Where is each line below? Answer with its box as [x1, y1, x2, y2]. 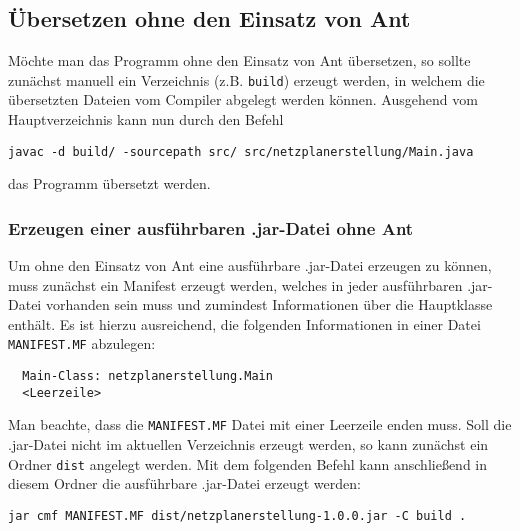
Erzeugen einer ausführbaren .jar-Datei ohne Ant [8, 215, 414, 240]
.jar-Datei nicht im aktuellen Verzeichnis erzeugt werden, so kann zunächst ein [8, 434, 489, 455]
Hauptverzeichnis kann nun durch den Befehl [8, 109, 284, 130]
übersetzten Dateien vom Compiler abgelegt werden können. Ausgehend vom [8, 89, 478, 110]
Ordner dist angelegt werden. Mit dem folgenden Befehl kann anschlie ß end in [8, 453, 488, 474]
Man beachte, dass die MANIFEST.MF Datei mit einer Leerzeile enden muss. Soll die [8, 414, 512, 435]
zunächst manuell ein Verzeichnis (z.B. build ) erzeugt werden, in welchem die [8, 69, 485, 90]
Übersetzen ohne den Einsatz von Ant [8, 3, 411, 34]
